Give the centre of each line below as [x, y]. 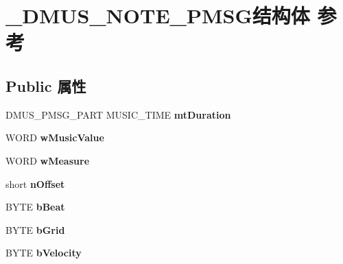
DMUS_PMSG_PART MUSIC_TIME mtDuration [118, 114]
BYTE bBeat [35, 207]
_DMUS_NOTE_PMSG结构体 [158, 15]
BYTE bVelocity [44, 253]
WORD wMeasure [48, 160]
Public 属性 [46, 85]
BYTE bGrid [35, 229]
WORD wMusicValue [55, 137]
